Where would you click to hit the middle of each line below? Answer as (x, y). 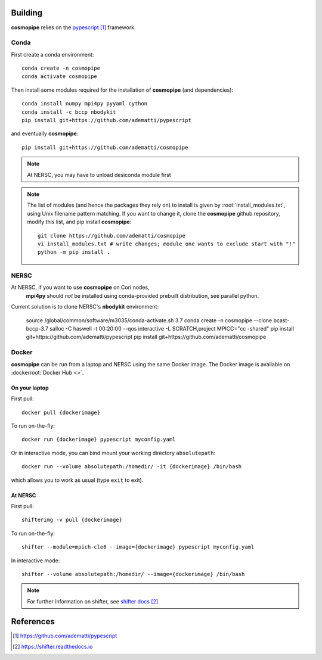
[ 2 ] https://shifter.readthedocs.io (53, 647)
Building (27, 13)
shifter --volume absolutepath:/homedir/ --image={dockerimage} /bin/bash (133, 574)
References (33, 622)
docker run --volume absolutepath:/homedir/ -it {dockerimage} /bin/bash (132, 467)
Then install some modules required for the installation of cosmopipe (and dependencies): (122, 90)
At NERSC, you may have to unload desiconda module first (99, 175)
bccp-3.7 (37, 329)
